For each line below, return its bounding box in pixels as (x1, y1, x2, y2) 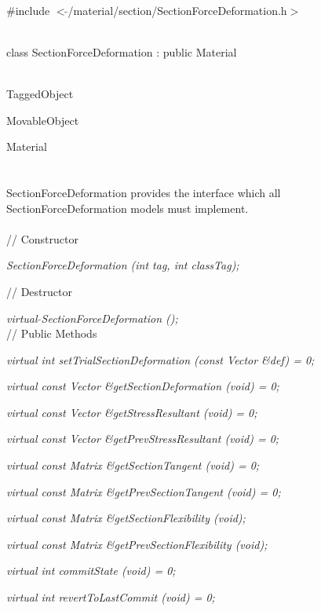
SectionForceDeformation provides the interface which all (6, 184, 281, 200)
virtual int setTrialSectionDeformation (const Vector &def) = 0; (6, 351, 315, 368)
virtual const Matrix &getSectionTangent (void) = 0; (6, 457, 260, 474)
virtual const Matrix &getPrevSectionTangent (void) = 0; (6, 483, 281, 499)
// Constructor (6, 230, 78, 247)
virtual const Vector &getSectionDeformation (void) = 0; (6, 378, 279, 394)
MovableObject (6, 112, 79, 128)
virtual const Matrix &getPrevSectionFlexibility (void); (6, 536, 268, 552)
